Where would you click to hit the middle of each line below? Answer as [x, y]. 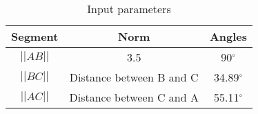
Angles [228, 36]
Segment [35, 36]
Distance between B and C [134, 77]
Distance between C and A [134, 97]
